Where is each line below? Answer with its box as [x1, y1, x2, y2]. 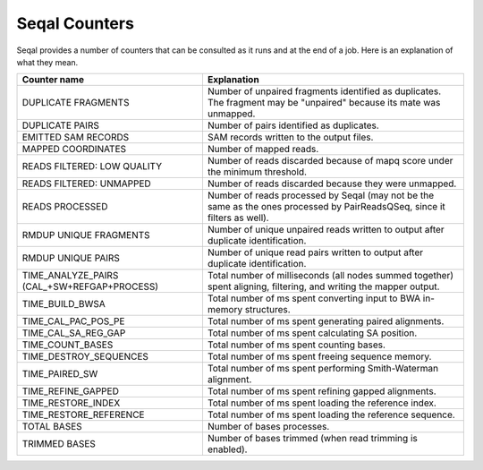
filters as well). [207, 211, 269, 224]
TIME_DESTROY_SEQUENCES [21, 350, 149, 363]
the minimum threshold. [207, 166, 308, 178]
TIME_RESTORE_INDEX [21, 397, 121, 409]
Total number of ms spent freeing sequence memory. [207, 350, 432, 363]
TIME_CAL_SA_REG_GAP [21, 327, 126, 339]
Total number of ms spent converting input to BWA [207, 292, 421, 304]
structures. [244, 303, 291, 316]
